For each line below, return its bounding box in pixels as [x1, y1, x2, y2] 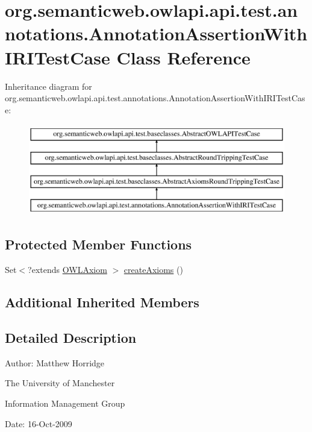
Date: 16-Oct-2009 [5, 417, 72, 430]
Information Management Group [5, 397, 125, 410]
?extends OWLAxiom [28, 263, 107, 276]
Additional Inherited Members [5, 293, 199, 311]
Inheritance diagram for [5, 80, 92, 92]
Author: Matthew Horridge [5, 356, 105, 369]
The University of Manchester [5, 377, 115, 389]
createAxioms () [123, 263, 183, 276]
